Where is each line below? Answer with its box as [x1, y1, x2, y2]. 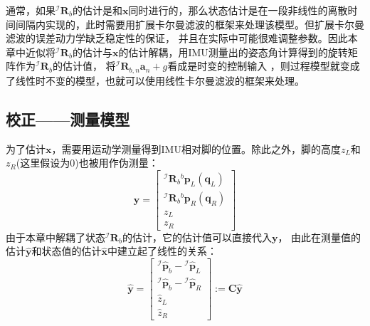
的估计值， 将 [52, 58, 116, 73]
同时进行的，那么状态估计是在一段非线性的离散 [128, 3, 348, 17]
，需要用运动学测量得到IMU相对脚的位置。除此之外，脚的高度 [51, 141, 341, 156]
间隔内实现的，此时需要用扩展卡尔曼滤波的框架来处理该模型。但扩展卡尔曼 [15, 16, 364, 31]
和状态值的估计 [31, 243, 102, 258]
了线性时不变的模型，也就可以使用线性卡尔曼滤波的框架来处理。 [6, 73, 305, 88]
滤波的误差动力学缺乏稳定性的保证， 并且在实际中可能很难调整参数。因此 [6, 31, 348, 46]
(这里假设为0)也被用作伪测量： [16, 155, 159, 170]
